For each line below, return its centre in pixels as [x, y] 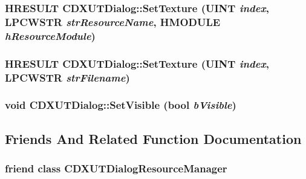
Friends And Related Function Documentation [153, 138]
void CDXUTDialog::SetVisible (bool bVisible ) [121, 105]
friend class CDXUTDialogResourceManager [116, 168]
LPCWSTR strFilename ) [67, 77]
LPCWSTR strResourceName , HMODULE [113, 21]
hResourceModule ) [50, 35]
